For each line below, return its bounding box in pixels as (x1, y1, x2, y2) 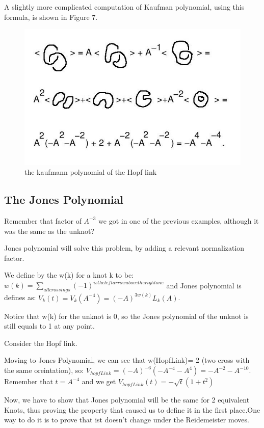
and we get (82, 376, 116, 387)
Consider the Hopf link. (4, 337, 77, 348)
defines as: (4, 292, 36, 303)
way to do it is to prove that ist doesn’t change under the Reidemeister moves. (4, 414, 249, 425)
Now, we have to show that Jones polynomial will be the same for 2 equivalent (4, 394, 250, 405)
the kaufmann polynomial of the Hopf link (24, 167, 157, 177)
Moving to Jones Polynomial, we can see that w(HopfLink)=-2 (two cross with (4, 355, 250, 365)
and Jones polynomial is (166, 280, 242, 290)
